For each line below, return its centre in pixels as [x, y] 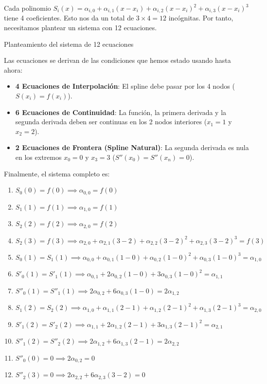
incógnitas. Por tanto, [201, 18]
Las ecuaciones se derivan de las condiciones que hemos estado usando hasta [117, 60]
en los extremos [38, 157]
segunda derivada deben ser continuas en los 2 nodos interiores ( [111, 122]
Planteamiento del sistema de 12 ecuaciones [69, 44]
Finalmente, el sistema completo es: [57, 173]
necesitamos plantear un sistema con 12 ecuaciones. [80, 28]
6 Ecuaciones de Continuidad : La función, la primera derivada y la [121, 112]
